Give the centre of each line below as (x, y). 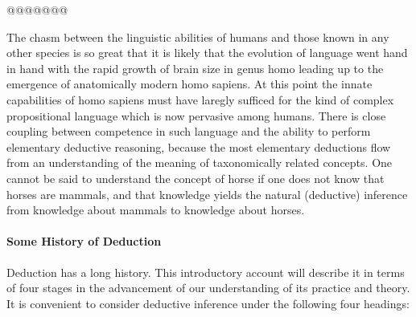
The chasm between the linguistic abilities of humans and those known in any (198, 37)
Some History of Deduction (84, 241)
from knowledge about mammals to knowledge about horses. (156, 210)
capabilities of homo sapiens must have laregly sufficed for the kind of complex (200, 99)
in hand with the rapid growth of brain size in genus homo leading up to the (195, 68)
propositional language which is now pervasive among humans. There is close (196, 115)
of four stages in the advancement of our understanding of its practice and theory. (208, 288)
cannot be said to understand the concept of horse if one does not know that (196, 178)
